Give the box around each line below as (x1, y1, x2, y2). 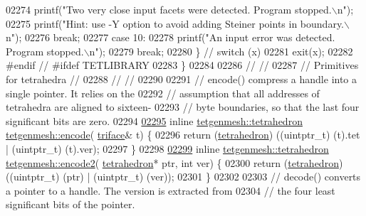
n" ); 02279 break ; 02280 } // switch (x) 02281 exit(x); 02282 (89, 43, 353, 58)
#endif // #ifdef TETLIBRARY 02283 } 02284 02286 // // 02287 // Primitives (6, 58, 359, 72)
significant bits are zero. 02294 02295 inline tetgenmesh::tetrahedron (6, 113, 303, 128)
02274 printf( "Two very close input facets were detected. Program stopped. (6, 2, 332, 16)
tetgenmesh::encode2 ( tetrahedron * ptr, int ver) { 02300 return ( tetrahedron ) (6, 155, 343, 170)
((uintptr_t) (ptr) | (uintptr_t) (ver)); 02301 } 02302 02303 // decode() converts (6, 169, 361, 184)
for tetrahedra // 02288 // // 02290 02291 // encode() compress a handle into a (6, 71, 357, 86)
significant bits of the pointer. (6, 197, 135, 212)
